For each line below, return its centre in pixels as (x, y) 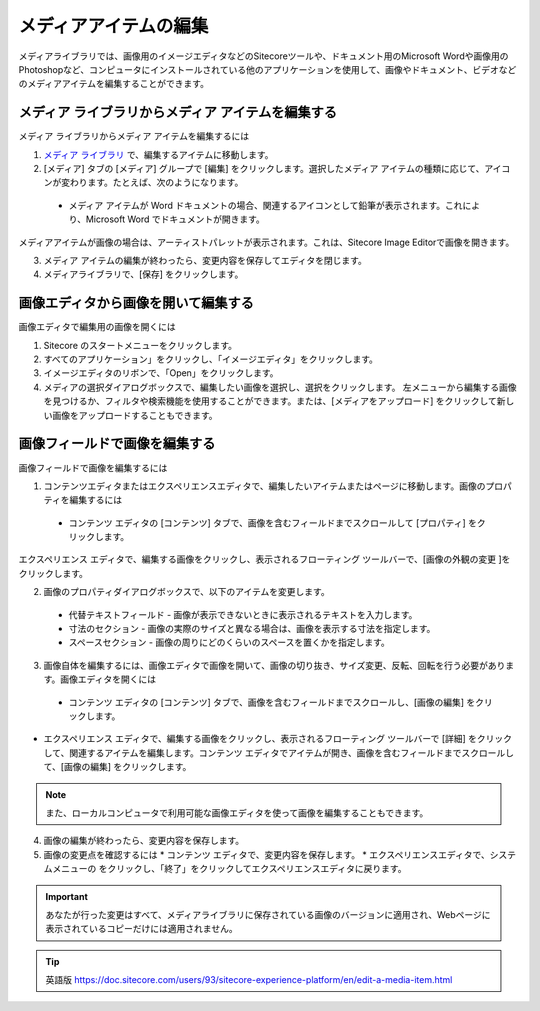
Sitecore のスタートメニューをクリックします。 (140, 345)
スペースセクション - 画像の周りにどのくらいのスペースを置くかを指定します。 (229, 642)
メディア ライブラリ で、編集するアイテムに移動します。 (158, 154)
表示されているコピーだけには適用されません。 (142, 929)
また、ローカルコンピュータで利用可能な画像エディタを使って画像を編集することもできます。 (237, 812)
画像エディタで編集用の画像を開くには (97, 327)
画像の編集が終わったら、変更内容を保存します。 (144, 841)
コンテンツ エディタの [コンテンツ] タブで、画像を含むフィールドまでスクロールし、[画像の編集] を (272, 702)
